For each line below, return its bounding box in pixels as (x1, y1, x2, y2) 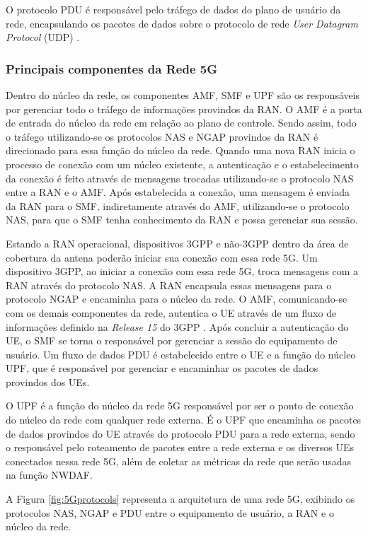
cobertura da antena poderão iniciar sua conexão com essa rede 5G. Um (6, 250, 318, 264)
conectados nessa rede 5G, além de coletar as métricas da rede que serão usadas (6, 453, 352, 468)
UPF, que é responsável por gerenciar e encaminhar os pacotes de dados (6, 361, 318, 375)
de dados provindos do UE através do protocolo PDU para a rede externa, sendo (6, 426, 355, 441)
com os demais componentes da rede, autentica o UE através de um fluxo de (6, 305, 337, 320)
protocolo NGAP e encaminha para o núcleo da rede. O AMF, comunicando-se (6, 291, 347, 306)
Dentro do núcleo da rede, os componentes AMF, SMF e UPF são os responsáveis (6, 88, 360, 102)
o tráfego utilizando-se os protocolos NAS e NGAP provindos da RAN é (6, 129, 318, 144)
